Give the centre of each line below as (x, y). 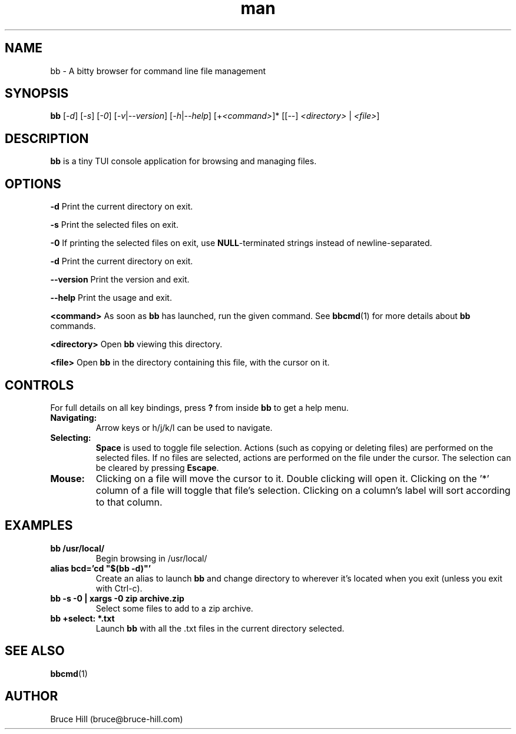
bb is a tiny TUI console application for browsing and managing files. (183, 161)
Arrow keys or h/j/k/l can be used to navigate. (184, 427)
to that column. (129, 502)
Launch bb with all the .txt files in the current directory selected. (220, 628)
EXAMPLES (39, 526)
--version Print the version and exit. (120, 280)
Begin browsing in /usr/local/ (151, 558)
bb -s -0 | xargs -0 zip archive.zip (117, 598)
